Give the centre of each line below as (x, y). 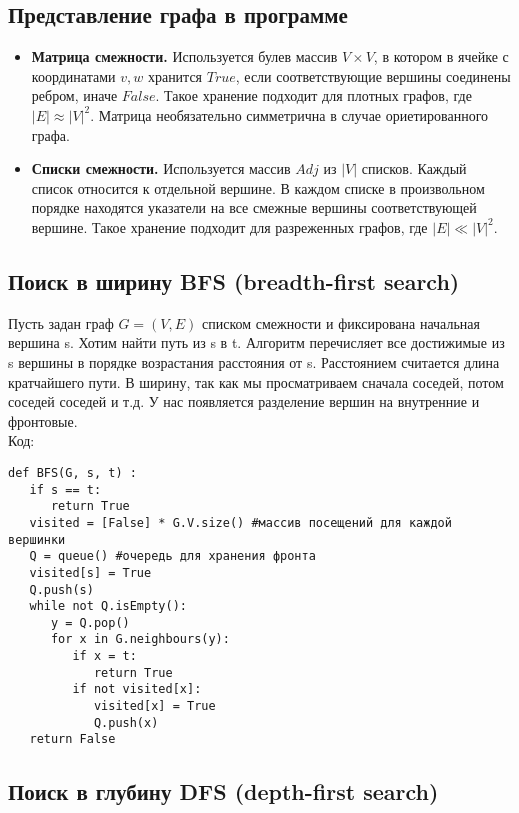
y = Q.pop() (90, 622)
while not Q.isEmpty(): (108, 606)
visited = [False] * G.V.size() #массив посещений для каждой (240, 522)
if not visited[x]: (137, 689)
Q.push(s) (61, 589)
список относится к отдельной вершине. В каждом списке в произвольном (258, 187)
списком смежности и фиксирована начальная (340, 322)
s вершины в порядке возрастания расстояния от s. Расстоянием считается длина (254, 361)
